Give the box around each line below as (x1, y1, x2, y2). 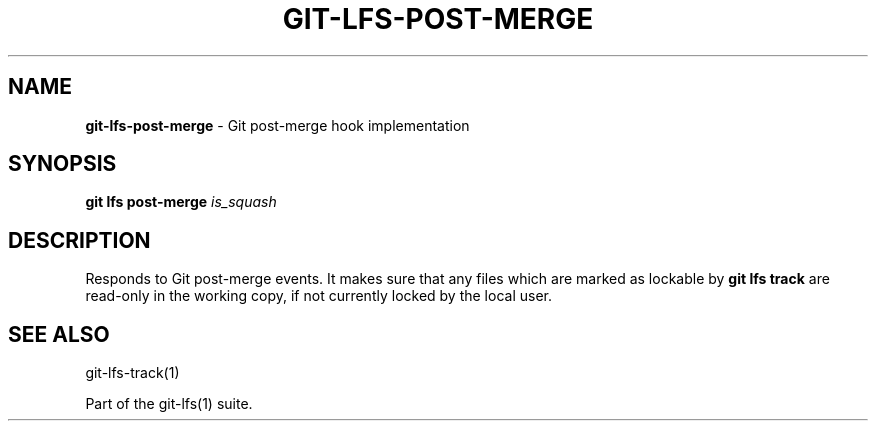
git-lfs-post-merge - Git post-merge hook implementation (85, 116, 470, 134)
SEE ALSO (8, 321, 110, 347)
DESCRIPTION (8, 227, 151, 253)
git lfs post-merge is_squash (85, 193, 277, 211)
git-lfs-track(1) (85, 364, 180, 382)
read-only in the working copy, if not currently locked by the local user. (85, 287, 552, 305)
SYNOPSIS (8, 151, 117, 177)
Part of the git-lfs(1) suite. (85, 395, 253, 413)
